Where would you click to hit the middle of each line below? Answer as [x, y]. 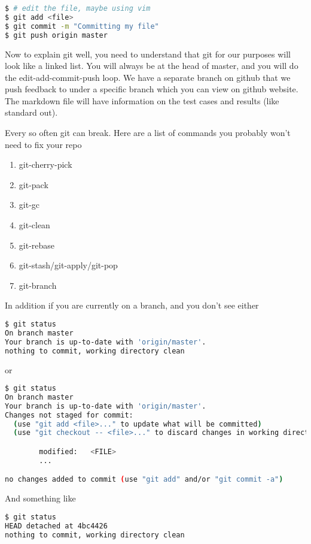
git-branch [38, 285]
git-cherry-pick [45, 164]
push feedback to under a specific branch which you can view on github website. [152, 89]
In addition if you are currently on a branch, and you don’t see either [132, 305]
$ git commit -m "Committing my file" [82, 26]
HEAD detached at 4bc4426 [56, 526]
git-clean [34, 225]
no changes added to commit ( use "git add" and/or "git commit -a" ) [144, 480]
